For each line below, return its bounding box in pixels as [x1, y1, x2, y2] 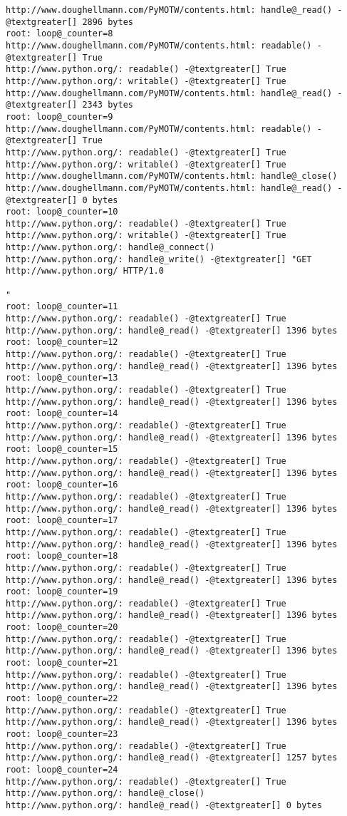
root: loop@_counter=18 [6, 551, 118, 562]
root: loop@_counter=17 [6, 515, 118, 526]
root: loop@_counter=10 [6, 207, 118, 217]
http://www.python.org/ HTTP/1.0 [6, 266, 164, 277]
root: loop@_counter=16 [6, 480, 118, 490]
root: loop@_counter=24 [6, 765, 118, 775]
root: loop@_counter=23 [6, 729, 118, 740]
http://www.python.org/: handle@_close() [6, 788, 205, 799]
